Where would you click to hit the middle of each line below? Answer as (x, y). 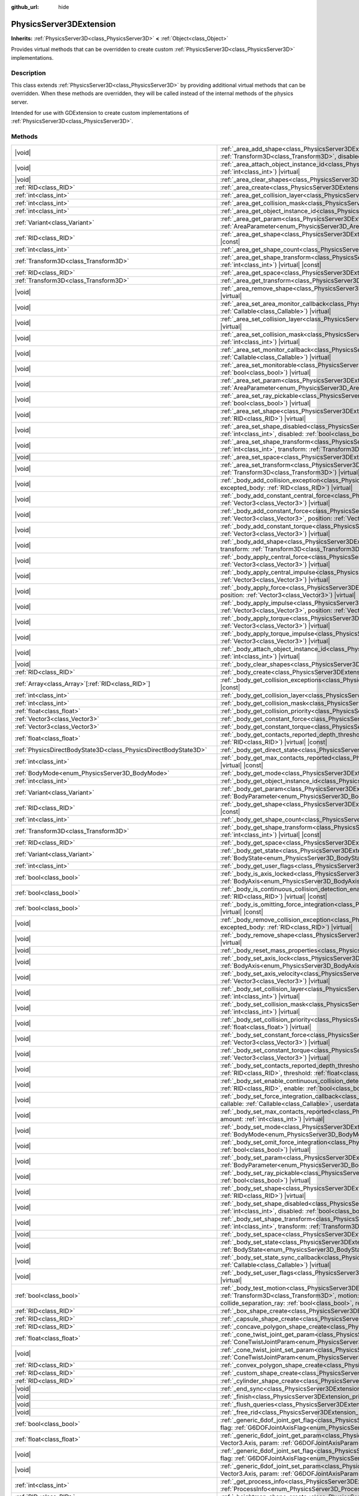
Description (28, 73)
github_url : (25, 7)
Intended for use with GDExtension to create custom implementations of (100, 113)
